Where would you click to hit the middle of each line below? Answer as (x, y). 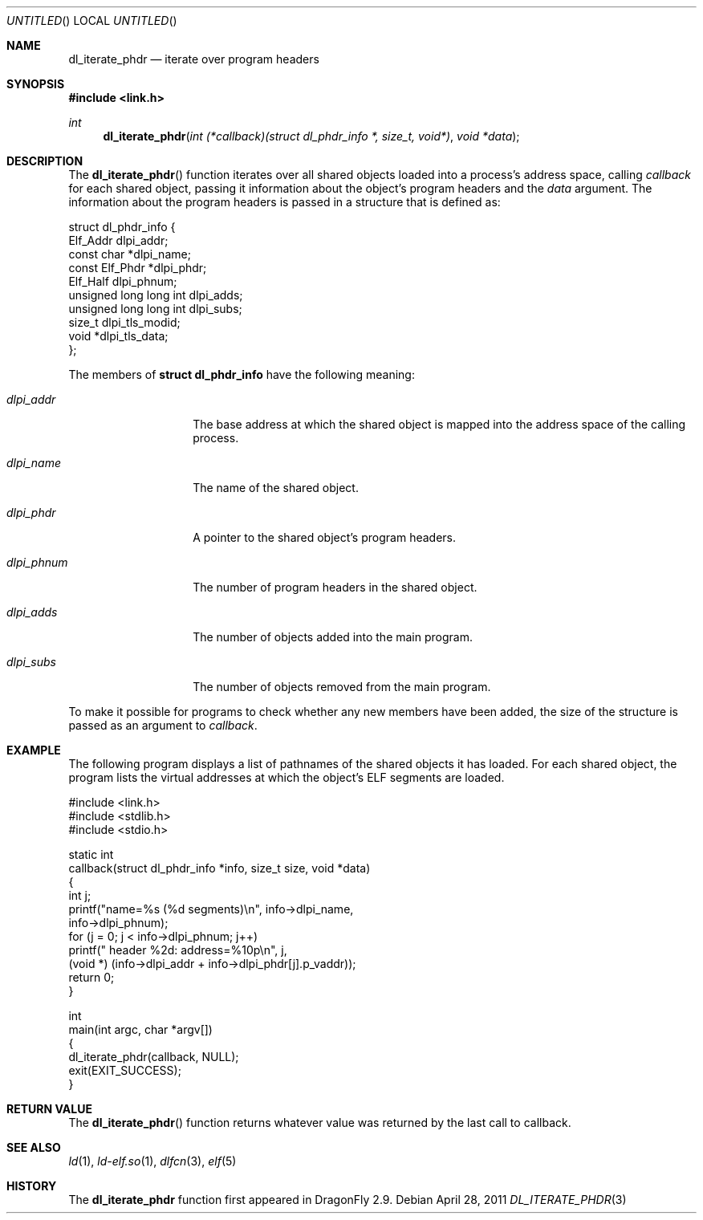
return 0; (91, 977)
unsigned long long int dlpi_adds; (156, 295)
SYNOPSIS (36, 84)
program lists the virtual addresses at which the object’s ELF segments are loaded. (286, 777)
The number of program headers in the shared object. (335, 587)
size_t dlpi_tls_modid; (124, 322)
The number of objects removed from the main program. (342, 687)
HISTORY (32, 1186)
